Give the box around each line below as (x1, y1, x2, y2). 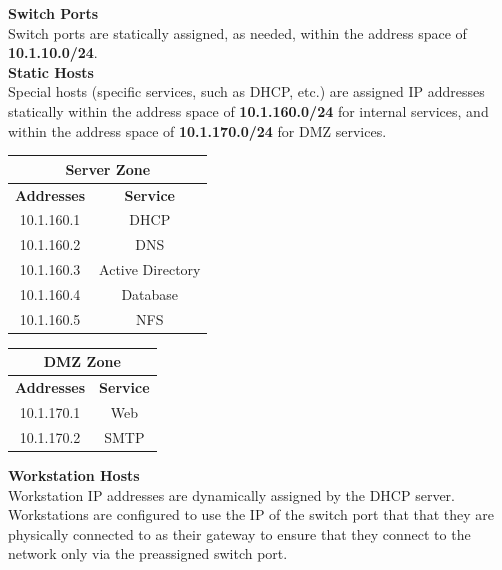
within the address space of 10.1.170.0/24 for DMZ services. (8, 120, 387, 141)
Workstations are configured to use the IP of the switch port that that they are (8, 504, 495, 525)
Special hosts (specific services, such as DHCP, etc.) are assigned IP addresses (8, 81, 485, 102)
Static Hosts (8, 61, 94, 82)
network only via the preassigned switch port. (8, 543, 288, 564)
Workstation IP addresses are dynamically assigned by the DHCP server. (8, 484, 455, 505)
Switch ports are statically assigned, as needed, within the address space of (8, 22, 467, 43)
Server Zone (65, 158, 151, 179)
